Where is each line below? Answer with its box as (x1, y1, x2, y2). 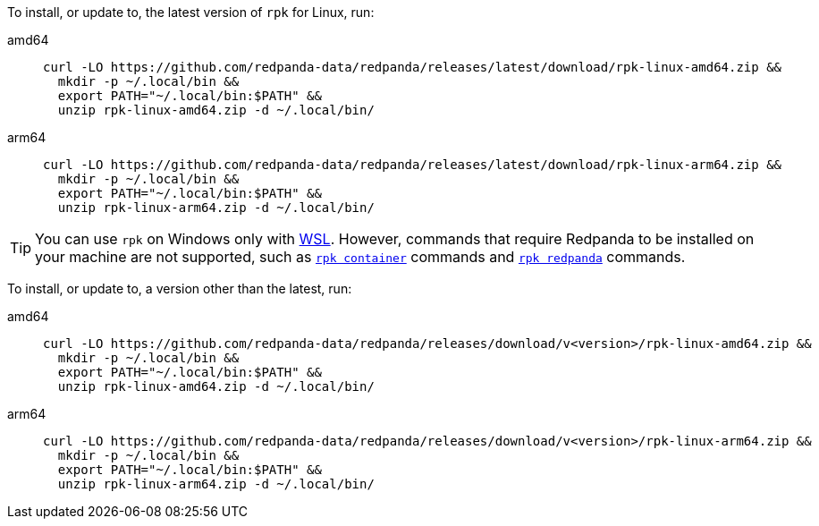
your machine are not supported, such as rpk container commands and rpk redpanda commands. (35, 248, 686, 266)
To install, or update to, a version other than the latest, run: (7, 281, 352, 296)
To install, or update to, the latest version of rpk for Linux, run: (7, 4, 375, 20)
